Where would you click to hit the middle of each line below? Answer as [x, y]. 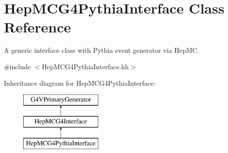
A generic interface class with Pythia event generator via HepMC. [102, 50]
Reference [38, 27]
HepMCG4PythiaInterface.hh [85, 66]
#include [17, 66]
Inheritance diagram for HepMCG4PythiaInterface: [80, 83]
